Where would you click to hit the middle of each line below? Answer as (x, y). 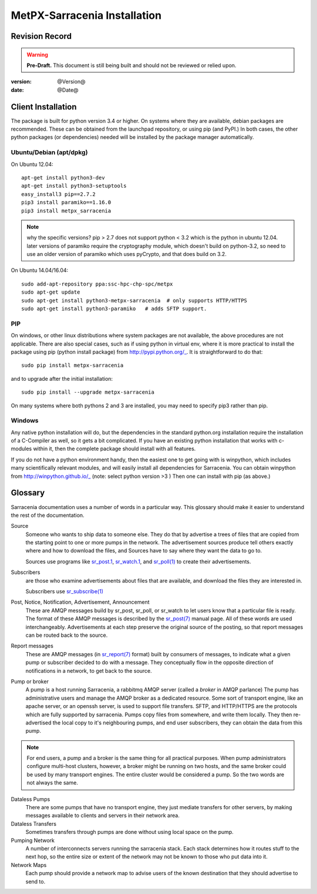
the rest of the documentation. (48, 515)
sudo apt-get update (51, 292)
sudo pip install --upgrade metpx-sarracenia (88, 392)
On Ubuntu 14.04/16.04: (40, 270)
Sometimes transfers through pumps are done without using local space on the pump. (130, 832)
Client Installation (44, 107)
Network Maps (29, 865)
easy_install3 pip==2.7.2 (59, 194)
